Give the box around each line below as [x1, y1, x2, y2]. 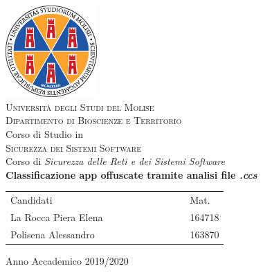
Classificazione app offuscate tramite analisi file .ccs [6, 167, 257, 182]
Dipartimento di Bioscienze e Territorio [6, 113, 182, 127]
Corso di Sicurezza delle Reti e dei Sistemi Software [6, 154, 225, 168]
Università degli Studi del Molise [6, 99, 154, 114]
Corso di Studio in [6, 127, 84, 141]
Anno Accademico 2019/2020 [6, 253, 129, 267]
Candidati [10, 193, 53, 207]
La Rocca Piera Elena [10, 210, 103, 224]
